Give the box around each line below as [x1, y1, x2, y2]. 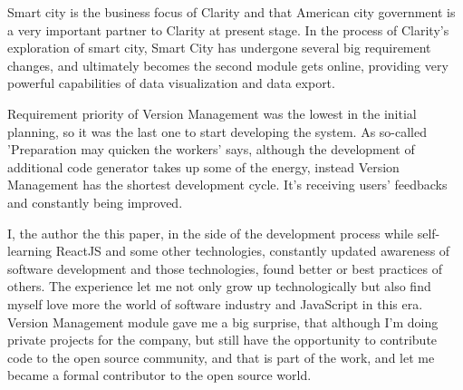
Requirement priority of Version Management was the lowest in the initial [7, 103, 417, 122]
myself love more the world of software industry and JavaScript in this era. [7, 294, 423, 313]
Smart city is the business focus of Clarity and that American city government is [7, 3, 456, 21]
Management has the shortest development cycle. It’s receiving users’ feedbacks [7, 175, 448, 194]
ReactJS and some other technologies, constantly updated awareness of [55, 241, 450, 260]
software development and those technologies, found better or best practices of [7, 258, 443, 278]
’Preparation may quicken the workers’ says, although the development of [7, 140, 415, 159]
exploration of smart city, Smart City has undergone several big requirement [7, 38, 431, 57]
